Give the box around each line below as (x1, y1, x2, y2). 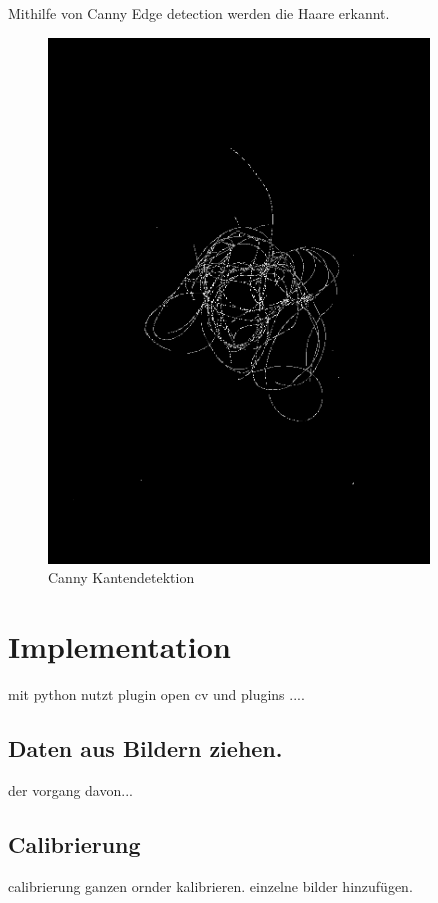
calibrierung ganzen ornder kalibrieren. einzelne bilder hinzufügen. (8, 875, 413, 896)
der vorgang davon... (8, 779, 133, 800)
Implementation (8, 626, 231, 667)
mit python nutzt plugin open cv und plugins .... (8, 683, 305, 704)
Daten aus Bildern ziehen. (8, 732, 283, 763)
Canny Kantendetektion (48, 567, 195, 588)
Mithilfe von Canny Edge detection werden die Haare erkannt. (8, 3, 390, 23)
